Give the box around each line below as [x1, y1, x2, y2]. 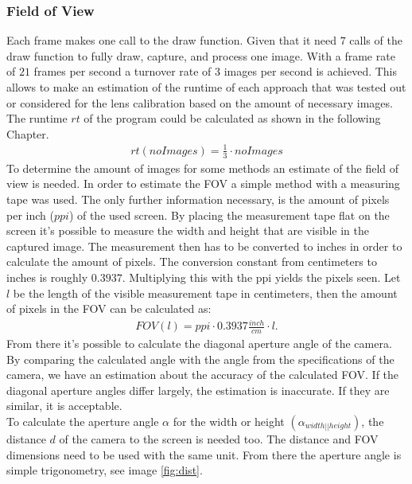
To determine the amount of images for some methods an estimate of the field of [6, 159, 399, 176]
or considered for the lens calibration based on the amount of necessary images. [6, 94, 393, 111]
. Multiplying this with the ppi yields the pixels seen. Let [122, 268, 401, 285]
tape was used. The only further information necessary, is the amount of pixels [6, 190, 390, 207]
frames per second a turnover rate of [33, 63, 212, 80]
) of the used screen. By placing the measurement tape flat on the [68, 206, 390, 223]
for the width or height [173, 413, 285, 430]
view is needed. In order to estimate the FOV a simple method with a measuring [6, 175, 400, 192]
